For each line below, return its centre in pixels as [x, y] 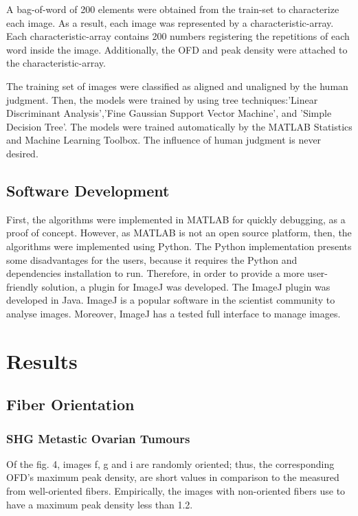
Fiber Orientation [70, 404]
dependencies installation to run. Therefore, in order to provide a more [155, 273]
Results [42, 360]
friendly [22, 286]
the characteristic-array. [56, 63]
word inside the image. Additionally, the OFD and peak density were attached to [177, 49]
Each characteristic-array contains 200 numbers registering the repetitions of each [178, 36]
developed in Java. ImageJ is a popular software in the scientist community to [171, 300]
